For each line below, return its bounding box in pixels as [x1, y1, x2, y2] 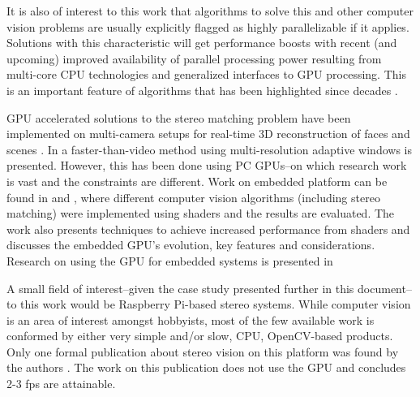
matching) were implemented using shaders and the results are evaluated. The [6, 205, 395, 222]
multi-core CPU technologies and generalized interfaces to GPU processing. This [6, 66, 406, 83]
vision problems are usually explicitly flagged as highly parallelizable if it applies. [6, 18, 409, 35]
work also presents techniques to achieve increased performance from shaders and [6, 220, 410, 237]
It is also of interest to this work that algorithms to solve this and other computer [6, 2, 414, 19]
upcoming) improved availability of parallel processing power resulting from [6, 50, 382, 67]
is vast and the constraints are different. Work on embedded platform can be [6, 172, 388, 189]
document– [358, 279, 412, 296]
